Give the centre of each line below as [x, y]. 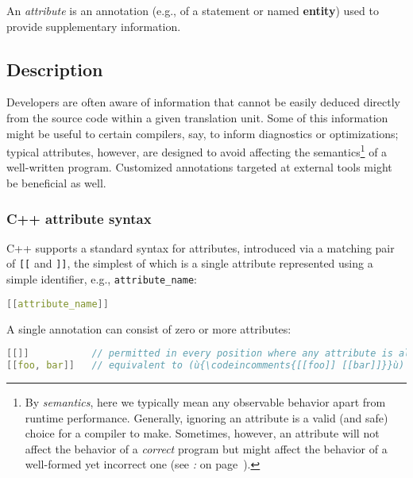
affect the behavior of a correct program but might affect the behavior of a [206, 448]
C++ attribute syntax [79, 218]
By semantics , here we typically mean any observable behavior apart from [205, 401]
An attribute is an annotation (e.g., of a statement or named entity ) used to [193, 10]
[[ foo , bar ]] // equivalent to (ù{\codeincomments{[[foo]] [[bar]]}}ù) [206, 366]
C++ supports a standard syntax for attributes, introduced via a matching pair [201, 247]
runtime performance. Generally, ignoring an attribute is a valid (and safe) [206, 417]
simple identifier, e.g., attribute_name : [102, 279]
